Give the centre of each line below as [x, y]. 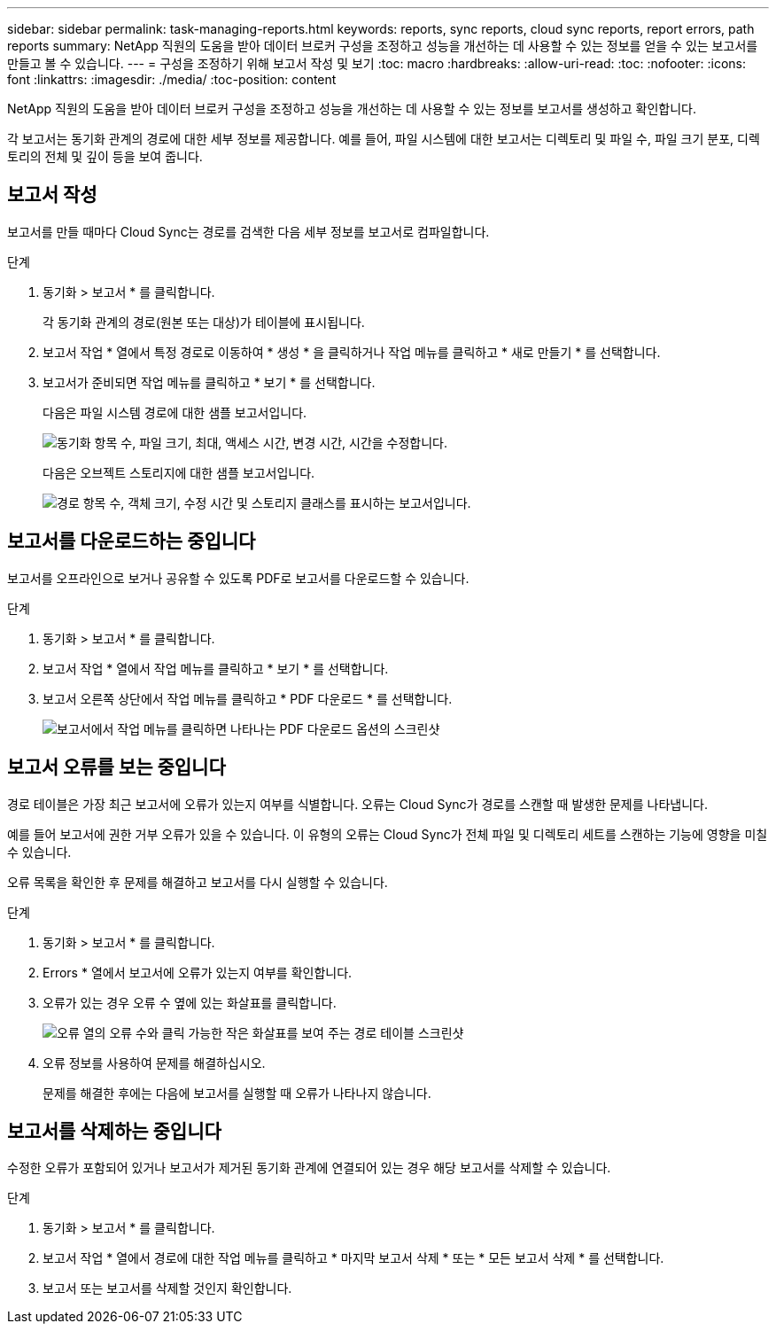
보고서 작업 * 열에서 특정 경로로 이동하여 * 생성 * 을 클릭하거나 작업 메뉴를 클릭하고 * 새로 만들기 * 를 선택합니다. [352, 352]
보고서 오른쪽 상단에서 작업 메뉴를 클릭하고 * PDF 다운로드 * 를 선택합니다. [248, 698]
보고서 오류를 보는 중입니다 [116, 767]
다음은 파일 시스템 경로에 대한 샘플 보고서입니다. [175, 412]
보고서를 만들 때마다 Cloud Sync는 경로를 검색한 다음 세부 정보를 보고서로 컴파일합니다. [248, 231]
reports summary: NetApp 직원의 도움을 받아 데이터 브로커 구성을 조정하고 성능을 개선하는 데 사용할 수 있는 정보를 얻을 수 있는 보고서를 [383, 46]
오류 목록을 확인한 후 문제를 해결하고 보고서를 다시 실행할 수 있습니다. [198, 882]
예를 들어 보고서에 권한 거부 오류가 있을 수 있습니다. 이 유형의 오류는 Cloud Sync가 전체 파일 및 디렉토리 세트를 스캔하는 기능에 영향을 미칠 [388, 834]
